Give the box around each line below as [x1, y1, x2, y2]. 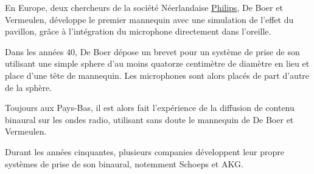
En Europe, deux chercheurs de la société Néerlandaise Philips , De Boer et [5, 1, 283, 13]
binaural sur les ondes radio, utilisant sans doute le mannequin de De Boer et [5, 113, 294, 125]
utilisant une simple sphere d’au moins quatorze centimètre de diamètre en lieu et [5, 57, 310, 70]
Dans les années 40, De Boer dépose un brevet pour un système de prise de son [5, 45, 300, 58]
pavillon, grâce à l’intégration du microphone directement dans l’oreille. [5, 25, 271, 38]
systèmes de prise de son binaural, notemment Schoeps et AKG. [5, 157, 243, 170]
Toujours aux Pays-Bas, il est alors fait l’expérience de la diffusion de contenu [5, 101, 295, 114]
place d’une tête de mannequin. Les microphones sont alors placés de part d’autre [5, 69, 310, 81]
